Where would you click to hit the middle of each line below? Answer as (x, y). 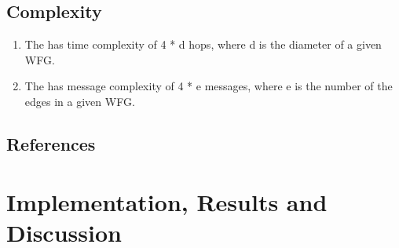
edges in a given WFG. (80, 101)
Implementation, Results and (167, 201)
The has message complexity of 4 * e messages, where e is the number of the (209, 86)
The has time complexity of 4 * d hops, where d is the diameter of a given (203, 44)
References (51, 143)
